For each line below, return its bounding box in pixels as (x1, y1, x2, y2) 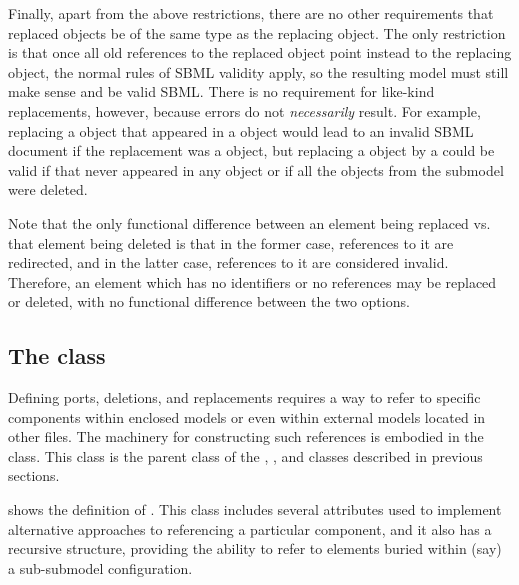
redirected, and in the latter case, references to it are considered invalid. (8, 252, 449, 273)
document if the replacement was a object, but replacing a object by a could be (8, 140, 495, 161)
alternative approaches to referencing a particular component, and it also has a (8, 518, 492, 539)
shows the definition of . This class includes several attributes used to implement (8, 499, 502, 520)
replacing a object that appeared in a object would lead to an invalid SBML (8, 120, 474, 141)
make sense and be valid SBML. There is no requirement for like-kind (8, 81, 435, 102)
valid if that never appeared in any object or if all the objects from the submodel (8, 159, 504, 180)
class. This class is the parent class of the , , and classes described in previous (8, 445, 483, 466)
